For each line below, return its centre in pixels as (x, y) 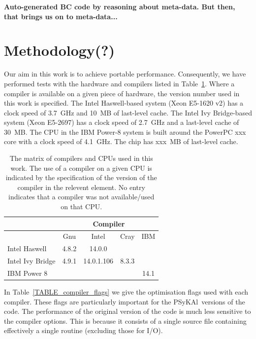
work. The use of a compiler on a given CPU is (81, 168)
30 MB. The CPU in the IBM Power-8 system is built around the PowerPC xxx (125, 132)
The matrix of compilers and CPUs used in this (81, 158)
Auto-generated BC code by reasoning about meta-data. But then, (120, 6)
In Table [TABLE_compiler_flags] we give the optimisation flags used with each (126, 292)
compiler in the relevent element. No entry (81, 187)
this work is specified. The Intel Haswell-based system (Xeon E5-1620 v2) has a (124, 103)
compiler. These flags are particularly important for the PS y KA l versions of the (125, 301)
